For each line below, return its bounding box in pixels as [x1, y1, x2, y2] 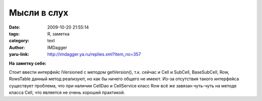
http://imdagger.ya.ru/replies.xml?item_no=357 [47, 51, 141, 57]
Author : [9, 44, 25, 50]
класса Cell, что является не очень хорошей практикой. [9, 90, 125, 96]
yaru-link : [9, 51, 29, 57]
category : [9, 38, 30, 44]
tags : [9, 31, 20, 36]
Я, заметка [47, 31, 70, 36]
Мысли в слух [9, 7, 68, 18]
